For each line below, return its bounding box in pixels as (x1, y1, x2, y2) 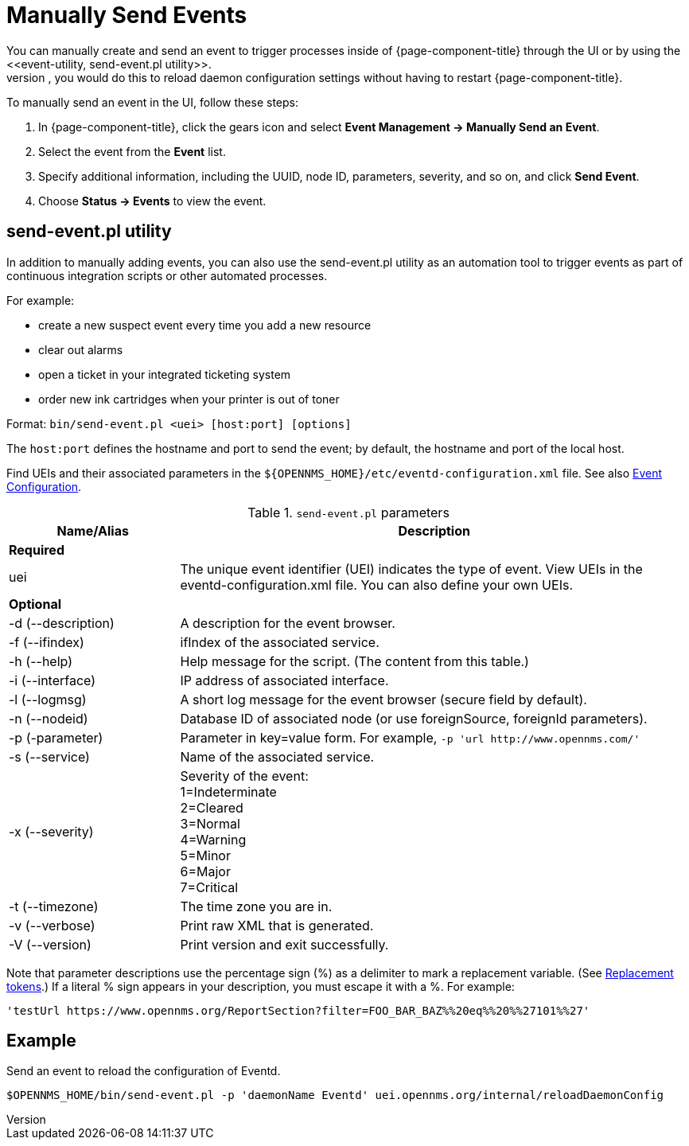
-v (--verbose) (9, 917, 95, 934)
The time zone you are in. (180, 898, 333, 914)
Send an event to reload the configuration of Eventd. (6, 1064, 281, 1078)
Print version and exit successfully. (180, 936, 389, 953)
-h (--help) (9, 653, 72, 669)
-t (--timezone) (9, 898, 99, 914)
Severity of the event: (180, 767, 309, 784)
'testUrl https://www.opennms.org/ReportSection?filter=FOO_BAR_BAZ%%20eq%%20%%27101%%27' (6, 1004, 590, 1017)
